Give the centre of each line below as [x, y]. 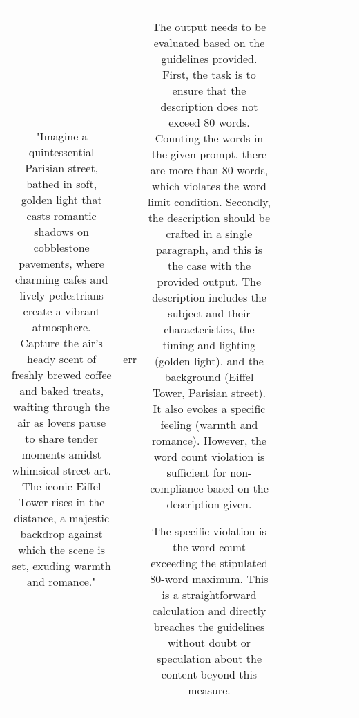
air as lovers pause [62, 422]
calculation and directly [209, 610]
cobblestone [61, 247]
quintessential [61, 151]
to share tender [62, 438]
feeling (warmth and [209, 424]
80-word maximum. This [209, 579]
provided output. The [209, 281]
